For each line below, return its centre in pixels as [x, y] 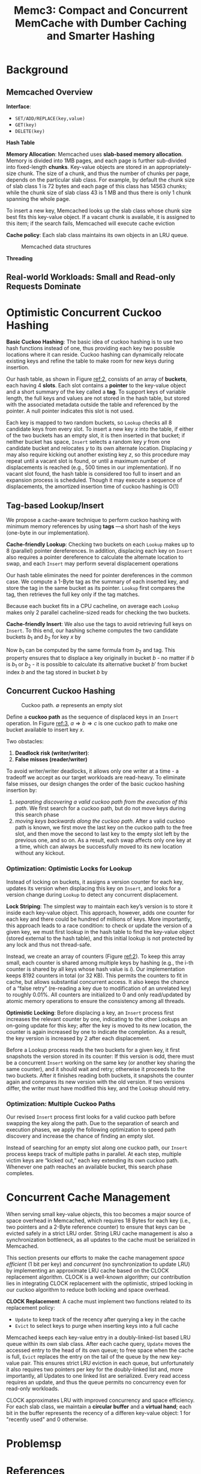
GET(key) [26, 125]
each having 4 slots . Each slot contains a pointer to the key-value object [96, 385]
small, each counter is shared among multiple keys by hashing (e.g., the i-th [100, 962]
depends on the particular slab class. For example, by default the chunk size [100, 180]
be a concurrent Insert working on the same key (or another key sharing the [101, 1063]
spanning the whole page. [38, 199]
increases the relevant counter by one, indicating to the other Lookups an [97, 1019]
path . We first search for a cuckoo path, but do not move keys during [100, 808]
